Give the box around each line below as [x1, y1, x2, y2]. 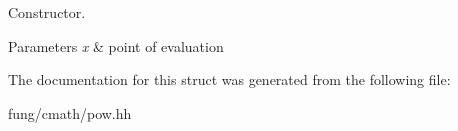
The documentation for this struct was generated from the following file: [8, 69, 451, 90]
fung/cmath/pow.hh [8, 102, 132, 123]
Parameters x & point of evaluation [8, 35, 224, 56]
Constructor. [8, 2, 86, 22]
